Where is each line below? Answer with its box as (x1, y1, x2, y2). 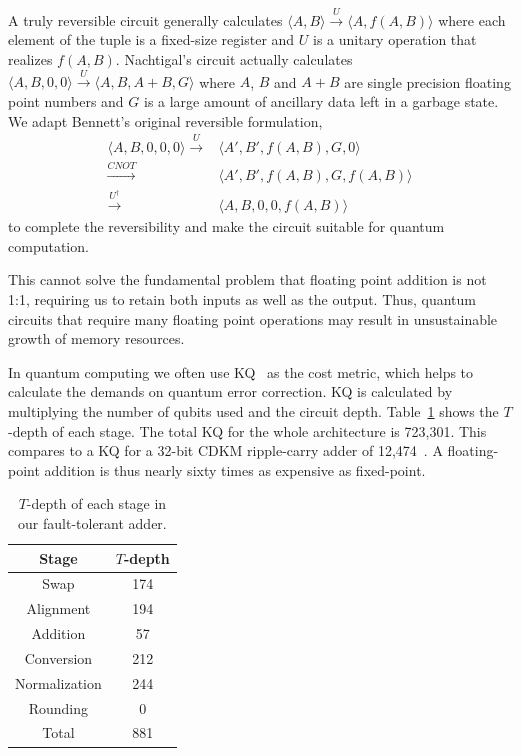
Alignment (26, 598, 91, 619)
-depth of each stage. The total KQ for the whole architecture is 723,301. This (8, 420, 487, 441)
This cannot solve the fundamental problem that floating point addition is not (8, 269, 487, 290)
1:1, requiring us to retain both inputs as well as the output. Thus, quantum (8, 288, 476, 309)
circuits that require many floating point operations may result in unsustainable (8, 308, 498, 329)
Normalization (15, 672, 102, 693)
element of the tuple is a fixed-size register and (8, 29, 295, 50)
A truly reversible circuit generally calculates (8, 9, 283, 30)
